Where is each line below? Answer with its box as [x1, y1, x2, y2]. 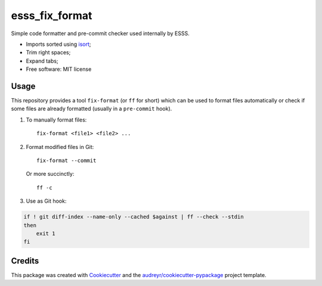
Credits [11, 256, 39, 266]
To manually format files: [26, 116, 87, 123]
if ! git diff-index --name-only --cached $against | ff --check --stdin [23, 213, 244, 220]
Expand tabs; [26, 57, 59, 64]
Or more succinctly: [26, 170, 75, 178]
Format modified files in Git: [26, 143, 94, 150]
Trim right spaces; [26, 49, 71, 56]
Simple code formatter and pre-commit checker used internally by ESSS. [11, 30, 190, 37]
